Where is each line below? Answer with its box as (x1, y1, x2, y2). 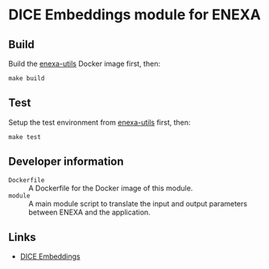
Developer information (8, 155, 124, 169)
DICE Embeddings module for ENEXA (8, 6, 262, 24)
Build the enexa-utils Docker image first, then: (8, 59, 161, 68)
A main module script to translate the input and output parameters (28, 198, 248, 208)
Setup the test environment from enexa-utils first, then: (8, 117, 191, 127)
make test (8, 132, 42, 141)
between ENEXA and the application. (28, 207, 151, 217)
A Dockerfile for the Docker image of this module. (28, 183, 193, 193)
